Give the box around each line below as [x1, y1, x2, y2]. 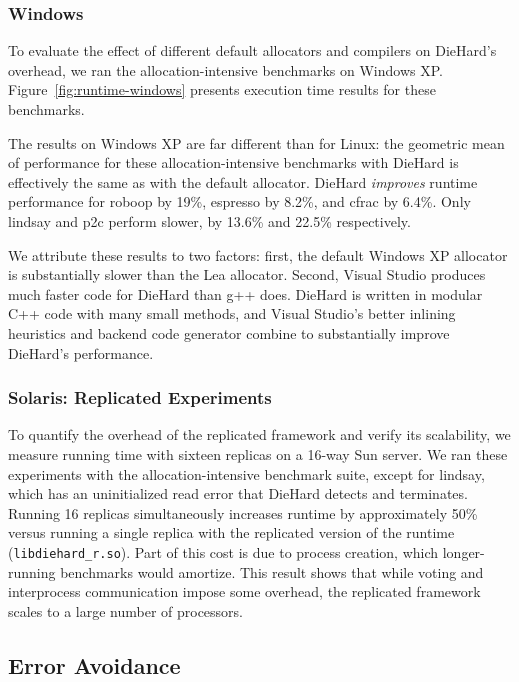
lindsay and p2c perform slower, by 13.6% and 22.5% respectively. [8, 210, 411, 231]
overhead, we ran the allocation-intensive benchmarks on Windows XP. [8, 59, 443, 80]
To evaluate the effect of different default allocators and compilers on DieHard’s [8, 40, 497, 61]
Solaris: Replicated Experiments [8, 385, 272, 410]
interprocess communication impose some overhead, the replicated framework [8, 581, 481, 602]
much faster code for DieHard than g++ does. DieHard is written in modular [8, 283, 483, 304]
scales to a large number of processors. [8, 600, 244, 621]
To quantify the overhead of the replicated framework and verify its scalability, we [8, 424, 511, 445]
